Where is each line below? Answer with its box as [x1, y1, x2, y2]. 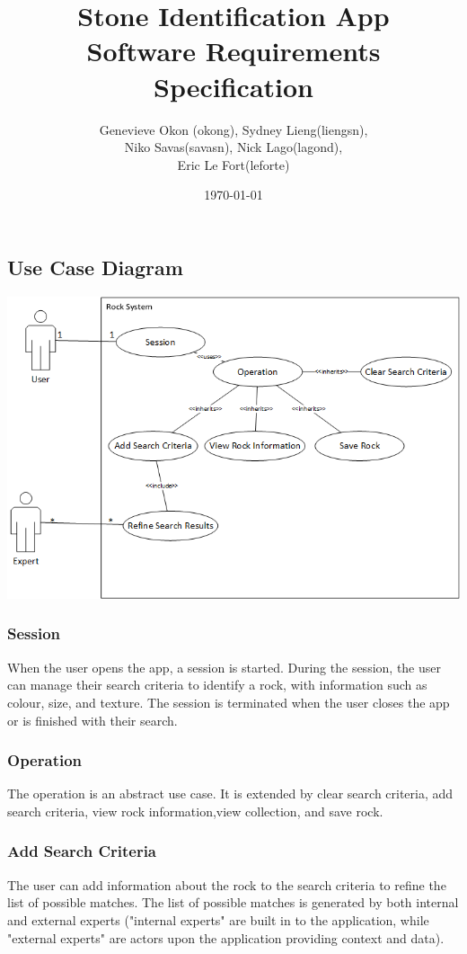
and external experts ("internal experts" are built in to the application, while [7, 910, 429, 929]
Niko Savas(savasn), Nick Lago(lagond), [124, 138, 343, 156]
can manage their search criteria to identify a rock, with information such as [7, 675, 427, 694]
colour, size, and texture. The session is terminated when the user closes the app [7, 692, 450, 711]
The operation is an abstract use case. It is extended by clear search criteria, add [7, 784, 454, 803]
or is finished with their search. [7, 710, 178, 729]
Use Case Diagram [7, 253, 183, 281]
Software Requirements [86, 32, 381, 69]
